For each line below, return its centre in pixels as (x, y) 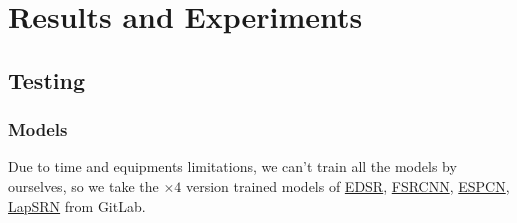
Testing (46, 79)
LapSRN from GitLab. (77, 205)
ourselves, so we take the (83, 185)
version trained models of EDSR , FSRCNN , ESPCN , (347, 185)
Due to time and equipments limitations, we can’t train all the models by (232, 166)
